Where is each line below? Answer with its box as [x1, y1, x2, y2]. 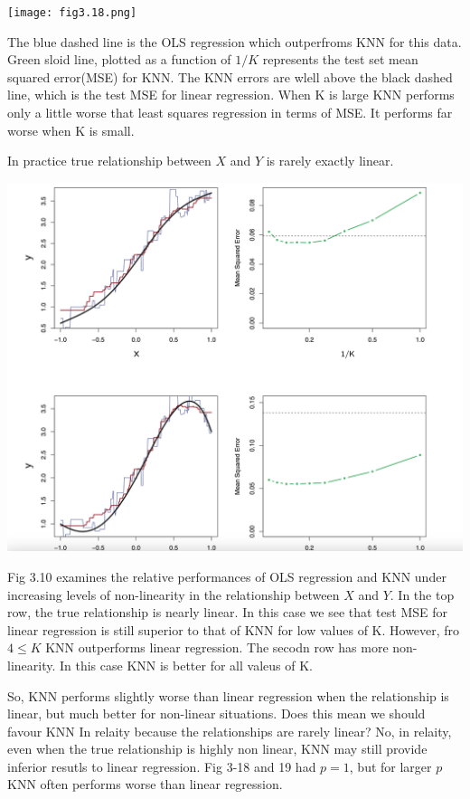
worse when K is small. [7, 120, 135, 139]
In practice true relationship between [7, 151, 211, 170]
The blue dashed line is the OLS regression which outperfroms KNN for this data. [7, 32, 462, 51]
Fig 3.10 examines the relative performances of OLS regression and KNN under [7, 566, 446, 585]
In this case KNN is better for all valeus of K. [60, 655, 313, 674]
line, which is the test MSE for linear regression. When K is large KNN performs [7, 85, 455, 104]
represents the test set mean [262, 50, 418, 69]
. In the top [390, 585, 455, 604]
